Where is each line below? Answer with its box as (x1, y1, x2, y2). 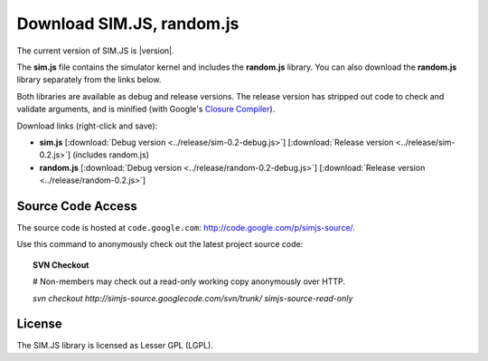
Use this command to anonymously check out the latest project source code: (16, 239, 304, 250)
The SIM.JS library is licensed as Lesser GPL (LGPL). (16, 340, 214, 351)
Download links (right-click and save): (16, 120, 158, 131)
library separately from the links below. (16, 74, 162, 85)
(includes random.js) (72, 149, 149, 160)
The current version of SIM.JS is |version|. (16, 45, 175, 56)
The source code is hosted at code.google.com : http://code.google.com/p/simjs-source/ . (16, 222, 356, 233)
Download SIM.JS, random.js (16, 14, 239, 33)
